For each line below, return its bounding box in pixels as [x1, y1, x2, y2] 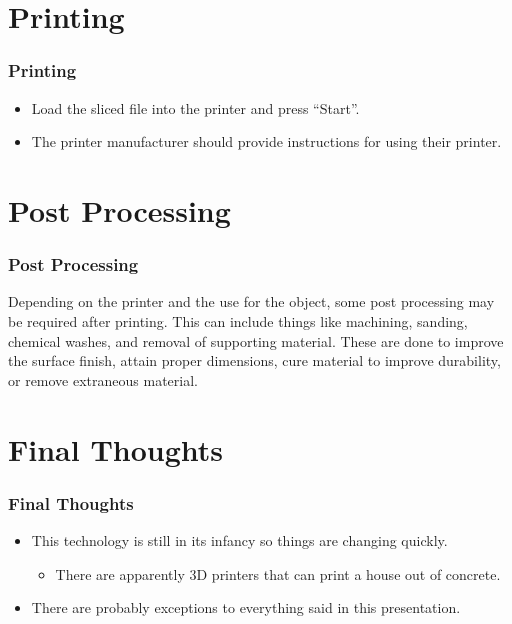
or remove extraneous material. [8, 369, 198, 390]
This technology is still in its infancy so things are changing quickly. [31, 529, 448, 550]
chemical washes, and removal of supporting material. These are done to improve [8, 330, 504, 351]
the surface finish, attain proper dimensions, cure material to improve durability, [8, 350, 501, 371]
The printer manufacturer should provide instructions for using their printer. [31, 131, 502, 152]
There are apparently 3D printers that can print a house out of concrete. [55, 563, 501, 584]
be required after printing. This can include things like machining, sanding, [8, 310, 468, 331]
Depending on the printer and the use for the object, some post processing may [8, 291, 495, 312]
